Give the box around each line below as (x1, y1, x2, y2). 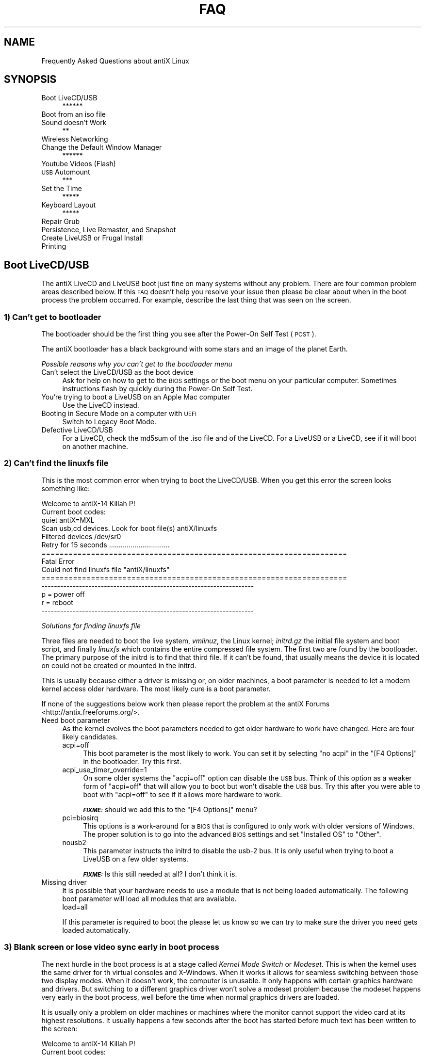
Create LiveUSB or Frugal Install (41, 234, 143, 242)
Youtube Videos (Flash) (41, 160, 116, 168)
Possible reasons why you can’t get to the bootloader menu (41, 360, 232, 368)
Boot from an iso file (41, 110, 106, 119)
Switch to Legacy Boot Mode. (62, 417, 156, 426)
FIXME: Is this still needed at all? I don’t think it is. (83, 869, 237, 878)
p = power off (41, 590, 85, 598)
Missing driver (41, 878, 87, 886)
